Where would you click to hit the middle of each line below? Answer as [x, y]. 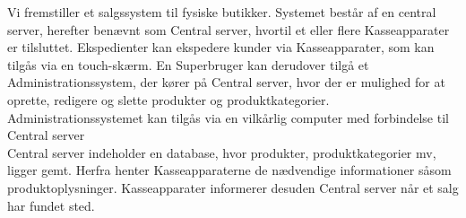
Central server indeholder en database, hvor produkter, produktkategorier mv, [222, 152]
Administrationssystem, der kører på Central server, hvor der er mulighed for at [226, 82]
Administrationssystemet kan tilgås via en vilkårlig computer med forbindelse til [228, 117]
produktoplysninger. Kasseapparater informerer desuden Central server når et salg [233, 187]
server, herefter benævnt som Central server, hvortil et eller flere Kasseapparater [229, 29]
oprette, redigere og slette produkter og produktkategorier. [168, 99]
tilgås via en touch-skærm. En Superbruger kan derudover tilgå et [188, 64]
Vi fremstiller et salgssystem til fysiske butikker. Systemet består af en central [222, 12]
